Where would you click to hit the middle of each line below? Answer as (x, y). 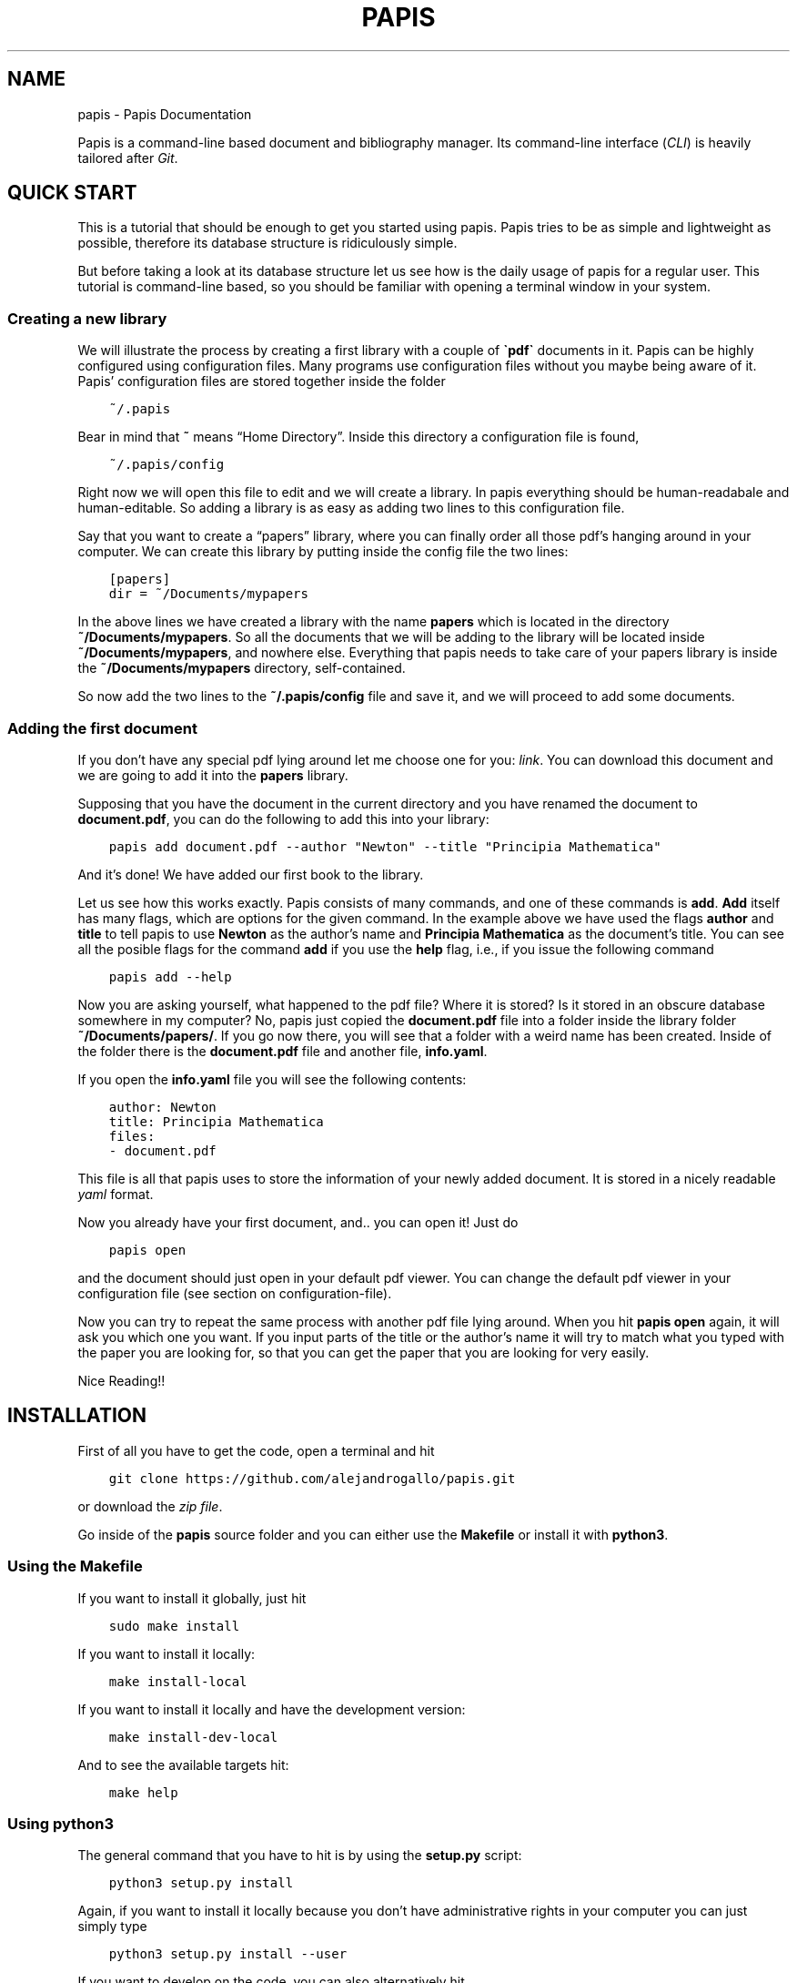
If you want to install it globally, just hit (192, 1598)
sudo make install (174, 1626)
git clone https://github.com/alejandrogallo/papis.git (312, 1478)
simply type (112, 1927)
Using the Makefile (75, 1566)
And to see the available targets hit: (183, 1764)
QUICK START (72, 193)
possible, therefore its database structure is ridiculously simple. (267, 243)
